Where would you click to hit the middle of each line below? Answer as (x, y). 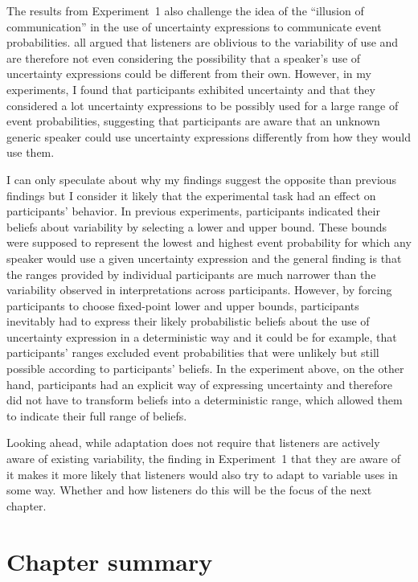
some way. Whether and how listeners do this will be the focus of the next (189, 490)
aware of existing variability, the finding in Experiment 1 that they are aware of (204, 459)
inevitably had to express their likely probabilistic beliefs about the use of (188, 321)
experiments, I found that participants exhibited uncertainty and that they (191, 89)
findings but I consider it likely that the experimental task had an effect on (191, 195)
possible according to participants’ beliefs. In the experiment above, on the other (205, 369)
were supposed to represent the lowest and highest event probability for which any (209, 242)
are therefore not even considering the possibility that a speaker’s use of (184, 57)
